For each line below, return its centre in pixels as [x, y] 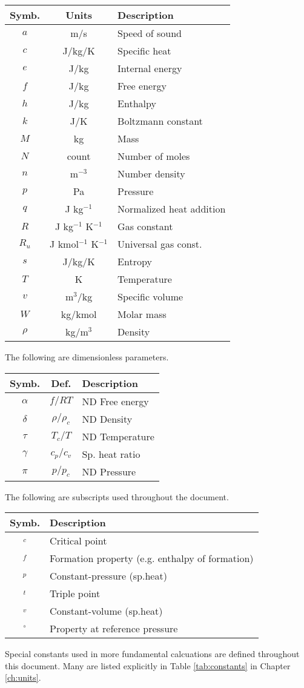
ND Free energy [115, 401]
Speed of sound [150, 33]
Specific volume [150, 296]
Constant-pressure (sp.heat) [108, 576]
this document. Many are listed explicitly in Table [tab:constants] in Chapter [148, 665]
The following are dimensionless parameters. [87, 357]
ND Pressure [109, 471]
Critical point [78, 541]
